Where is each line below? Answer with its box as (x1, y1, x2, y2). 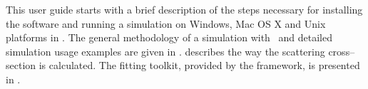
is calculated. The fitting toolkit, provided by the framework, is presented (39, 58, 360, 73)
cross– (328, 43, 355, 58)
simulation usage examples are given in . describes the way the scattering (6, 43, 325, 58)
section (6, 58, 36, 73)
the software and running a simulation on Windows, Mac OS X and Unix (6, 16, 326, 31)
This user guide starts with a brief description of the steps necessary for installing (6, 2, 363, 16)
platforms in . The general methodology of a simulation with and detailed (6, 30, 332, 45)
